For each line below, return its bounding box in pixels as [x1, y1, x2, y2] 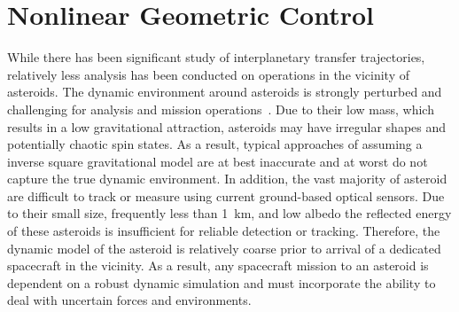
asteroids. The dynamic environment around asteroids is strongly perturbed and [7, 82, 442, 101]
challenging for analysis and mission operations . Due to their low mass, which [7, 99, 434, 118]
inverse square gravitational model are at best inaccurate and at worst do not [7, 152, 428, 170]
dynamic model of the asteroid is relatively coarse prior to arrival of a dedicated [7, 238, 441, 257]
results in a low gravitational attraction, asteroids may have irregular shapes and [7, 117, 447, 136]
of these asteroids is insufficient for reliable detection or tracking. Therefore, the [7, 222, 440, 240]
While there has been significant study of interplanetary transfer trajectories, [7, 48, 425, 66]
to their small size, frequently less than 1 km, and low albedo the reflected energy [7, 204, 452, 222]
